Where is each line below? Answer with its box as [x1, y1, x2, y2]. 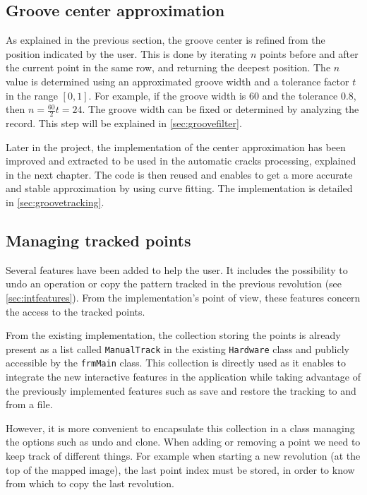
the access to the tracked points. [6, 304, 145, 318]
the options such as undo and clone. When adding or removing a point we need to [6, 434, 361, 449]
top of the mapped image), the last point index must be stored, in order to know [6, 462, 355, 477]
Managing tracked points [6, 229, 191, 251]
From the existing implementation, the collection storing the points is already [6, 328, 341, 342]
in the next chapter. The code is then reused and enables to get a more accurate [6, 167, 353, 181]
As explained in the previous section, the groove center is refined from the [6, 32, 325, 47]
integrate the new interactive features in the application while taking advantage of [6, 369, 361, 384]
